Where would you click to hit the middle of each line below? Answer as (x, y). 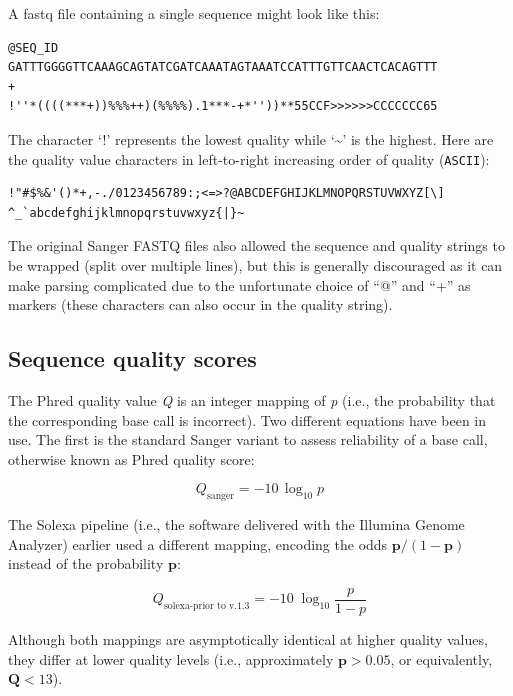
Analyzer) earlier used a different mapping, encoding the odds (198, 543)
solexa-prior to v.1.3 (206, 606)
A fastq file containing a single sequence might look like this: (194, 13)
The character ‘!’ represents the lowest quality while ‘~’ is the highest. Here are (251, 138)
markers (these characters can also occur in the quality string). (200, 304)
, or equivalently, (441, 658)
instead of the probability (86, 563)
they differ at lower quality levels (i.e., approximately (171, 658)
